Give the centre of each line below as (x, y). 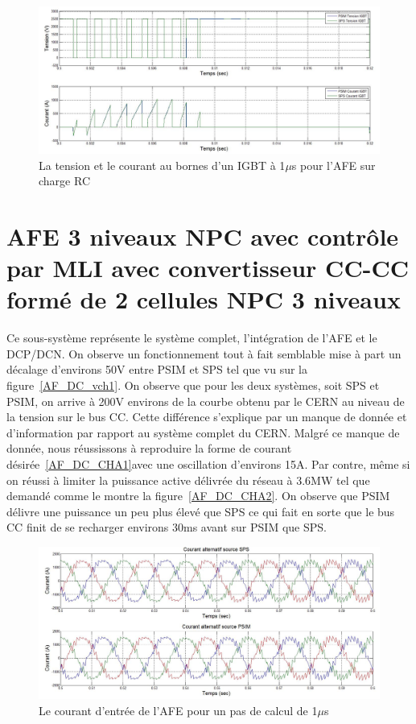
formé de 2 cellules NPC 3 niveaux (204, 299)
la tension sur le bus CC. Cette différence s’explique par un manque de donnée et (207, 417)
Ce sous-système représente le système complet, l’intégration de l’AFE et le (192, 338)
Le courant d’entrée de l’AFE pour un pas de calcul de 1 (178, 710)
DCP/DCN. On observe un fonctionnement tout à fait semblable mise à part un (204, 353)
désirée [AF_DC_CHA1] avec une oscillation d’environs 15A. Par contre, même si (208, 464)
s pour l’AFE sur (334, 165)
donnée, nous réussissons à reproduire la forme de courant (149, 448)
